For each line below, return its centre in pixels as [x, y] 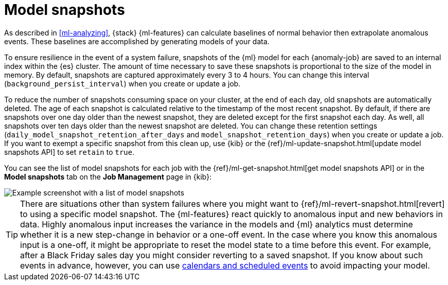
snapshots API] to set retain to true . [69, 152]
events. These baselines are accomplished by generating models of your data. [137, 41]
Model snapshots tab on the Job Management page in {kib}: [108, 176]
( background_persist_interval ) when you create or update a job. [122, 83]
